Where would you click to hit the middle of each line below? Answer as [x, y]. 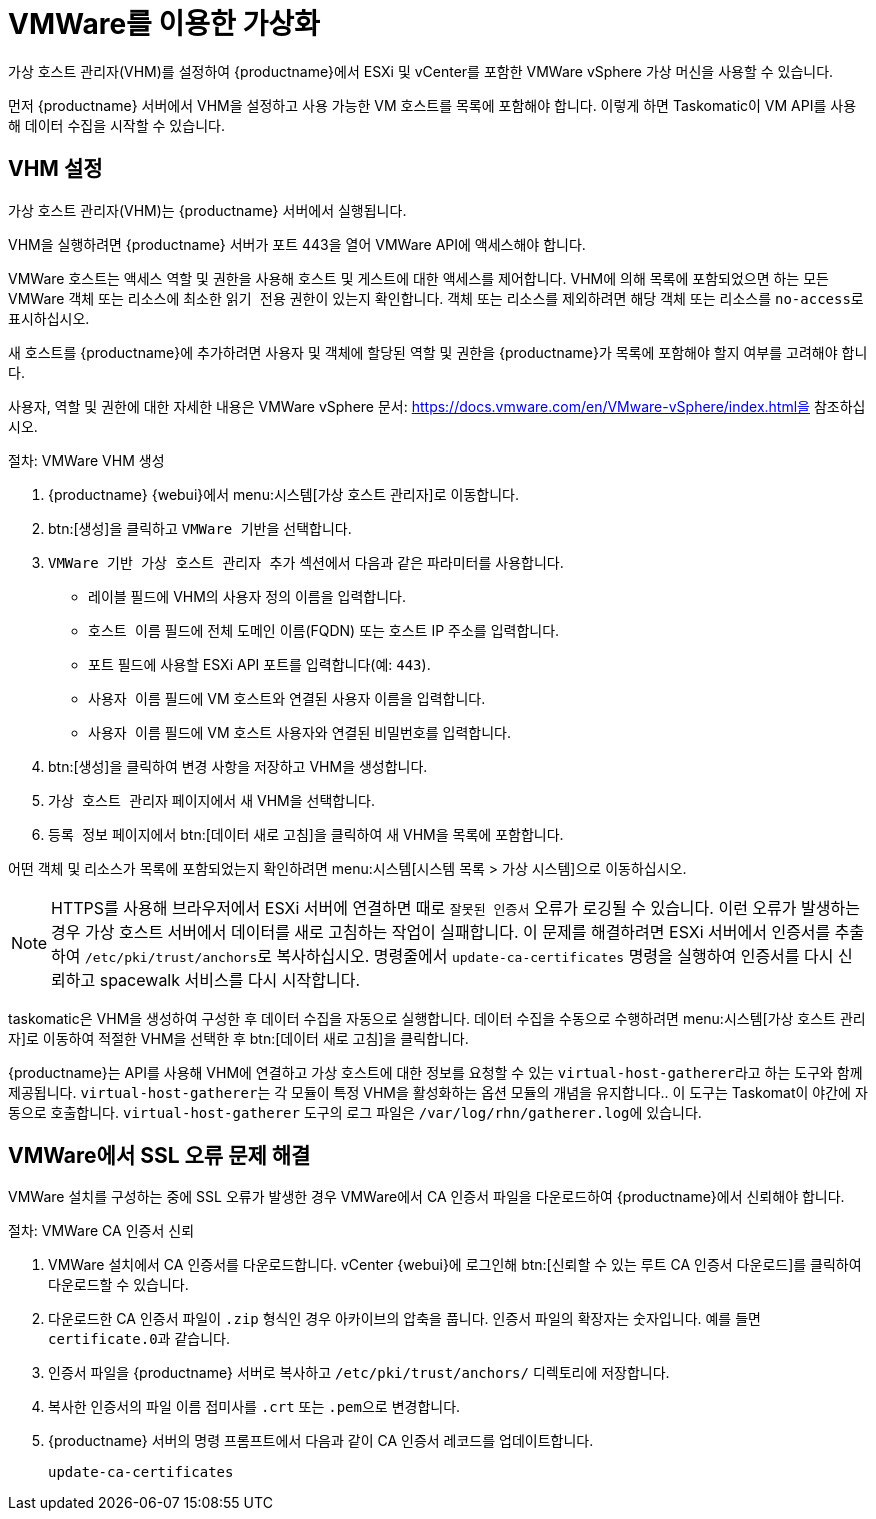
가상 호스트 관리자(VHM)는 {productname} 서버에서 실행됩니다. [207, 210]
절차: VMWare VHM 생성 [86, 460]
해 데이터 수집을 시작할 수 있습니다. [116, 125]
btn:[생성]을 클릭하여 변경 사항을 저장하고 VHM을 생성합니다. [238, 766]
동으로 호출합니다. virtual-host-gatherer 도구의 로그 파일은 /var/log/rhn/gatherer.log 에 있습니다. [355, 1112]
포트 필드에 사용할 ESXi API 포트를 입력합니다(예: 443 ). [259, 664]
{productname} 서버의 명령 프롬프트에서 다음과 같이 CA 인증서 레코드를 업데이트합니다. [321, 1441]
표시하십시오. [49, 318]
